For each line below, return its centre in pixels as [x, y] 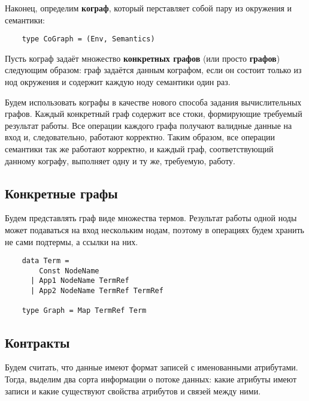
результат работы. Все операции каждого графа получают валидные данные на [149, 125]
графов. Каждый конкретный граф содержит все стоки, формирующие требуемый [154, 114]
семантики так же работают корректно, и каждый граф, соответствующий [139, 149]
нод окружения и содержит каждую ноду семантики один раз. [118, 82]
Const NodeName [69, 271]
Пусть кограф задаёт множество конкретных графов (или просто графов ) [143, 58]
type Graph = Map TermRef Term [84, 311]
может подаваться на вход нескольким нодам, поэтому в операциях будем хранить [154, 229]
